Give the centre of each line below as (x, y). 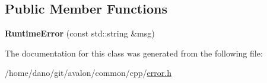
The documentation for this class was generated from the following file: (134, 53)
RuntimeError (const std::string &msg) (80, 33)
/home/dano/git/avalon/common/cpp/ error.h (88, 73)
